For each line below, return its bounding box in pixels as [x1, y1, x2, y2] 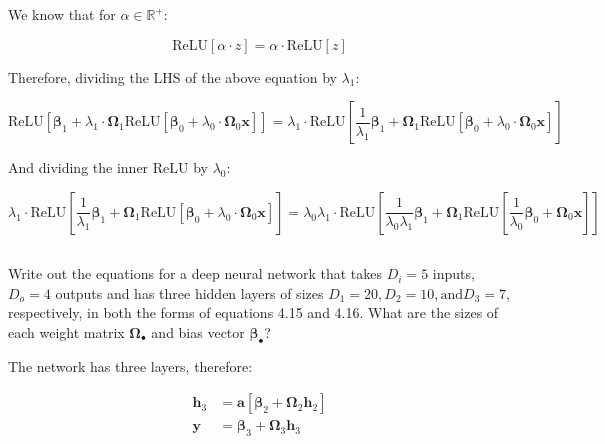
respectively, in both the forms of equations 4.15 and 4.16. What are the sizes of [8, 302, 499, 323]
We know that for [8, 4, 116, 24]
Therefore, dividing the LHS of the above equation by [8, 66, 337, 87]
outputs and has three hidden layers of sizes [55, 282, 324, 303]
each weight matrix [8, 321, 125, 342]
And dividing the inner [8, 157, 149, 178]
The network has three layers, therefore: [8, 355, 253, 376]
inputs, [432, 263, 475, 284]
